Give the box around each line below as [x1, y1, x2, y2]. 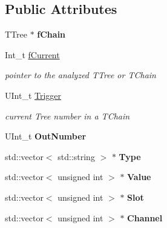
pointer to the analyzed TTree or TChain [5, 69, 156, 81]
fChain [37, 28, 66, 41]
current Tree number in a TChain [5, 109, 130, 122]
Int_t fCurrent [5, 48, 60, 61]
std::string [57, 150, 95, 163]
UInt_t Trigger [5, 89, 62, 101]
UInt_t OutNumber [5, 130, 87, 142]
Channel [127, 211, 163, 224]
